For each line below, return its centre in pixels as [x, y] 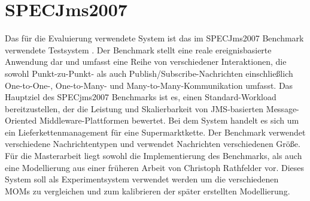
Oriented [21, 120]
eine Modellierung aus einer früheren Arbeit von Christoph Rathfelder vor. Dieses [154, 167]
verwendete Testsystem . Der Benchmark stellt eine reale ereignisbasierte [138, 49]
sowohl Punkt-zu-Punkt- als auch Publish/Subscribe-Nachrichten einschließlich [149, 73]
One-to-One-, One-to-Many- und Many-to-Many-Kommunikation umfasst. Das [149, 85]
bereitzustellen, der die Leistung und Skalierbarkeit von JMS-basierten [134, 108]
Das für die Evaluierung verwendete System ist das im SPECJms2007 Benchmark [154, 38]
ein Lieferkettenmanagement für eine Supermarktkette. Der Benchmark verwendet [155, 132]
